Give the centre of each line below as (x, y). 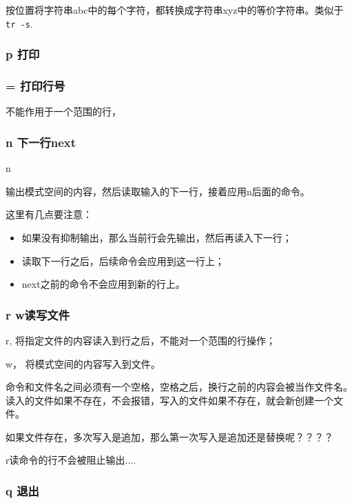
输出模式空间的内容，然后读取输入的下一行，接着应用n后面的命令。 (158, 191)
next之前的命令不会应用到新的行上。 (103, 284)
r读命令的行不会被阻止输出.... (71, 460)
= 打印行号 (35, 86)
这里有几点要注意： (49, 214)
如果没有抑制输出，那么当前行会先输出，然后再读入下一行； (157, 237)
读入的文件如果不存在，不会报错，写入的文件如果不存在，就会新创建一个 (169, 400)
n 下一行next (41, 142)
